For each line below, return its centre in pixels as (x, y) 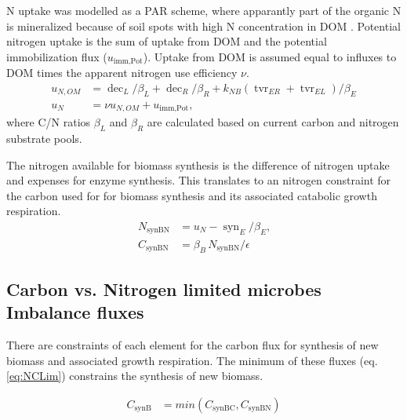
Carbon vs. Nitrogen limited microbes (164, 289)
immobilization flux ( (57, 56)
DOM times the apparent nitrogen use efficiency (122, 73)
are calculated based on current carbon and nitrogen (273, 122)
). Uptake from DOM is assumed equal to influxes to (270, 56)
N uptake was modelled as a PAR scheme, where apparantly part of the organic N (204, 10)
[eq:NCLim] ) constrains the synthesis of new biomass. (135, 376)
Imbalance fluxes (75, 312)
